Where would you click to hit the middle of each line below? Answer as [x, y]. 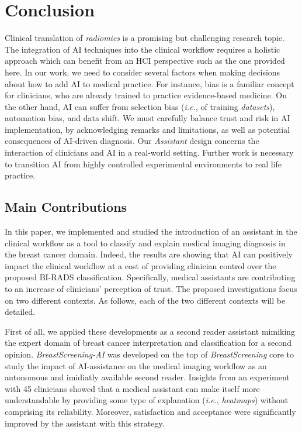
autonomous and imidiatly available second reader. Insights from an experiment [147, 377]
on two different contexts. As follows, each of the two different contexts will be [145, 300]
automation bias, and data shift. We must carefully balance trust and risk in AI [147, 118]
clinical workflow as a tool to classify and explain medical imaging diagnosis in [145, 243]
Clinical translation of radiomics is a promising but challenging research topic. [145, 38]
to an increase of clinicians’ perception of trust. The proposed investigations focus [151, 289]
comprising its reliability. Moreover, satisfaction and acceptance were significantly [150, 411]
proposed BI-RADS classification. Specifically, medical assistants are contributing [150, 277]
